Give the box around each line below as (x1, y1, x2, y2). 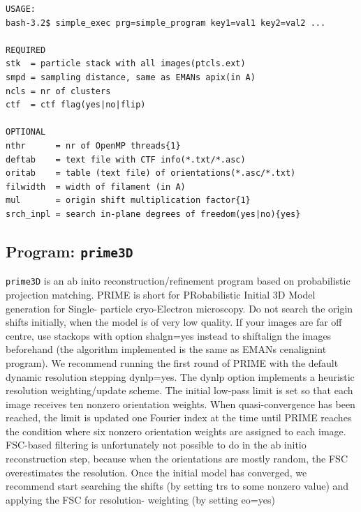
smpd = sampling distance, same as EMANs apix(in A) (6, 72, 256, 82)
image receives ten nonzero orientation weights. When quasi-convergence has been (6, 396, 355, 411)
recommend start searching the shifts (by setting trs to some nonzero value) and (6, 479, 349, 493)
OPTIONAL (6, 127, 46, 137)
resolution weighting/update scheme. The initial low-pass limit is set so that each (6, 383, 353, 398)
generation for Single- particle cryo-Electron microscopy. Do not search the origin (6, 301, 353, 315)
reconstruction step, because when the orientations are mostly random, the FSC (6, 451, 348, 466)
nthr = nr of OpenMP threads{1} (6, 140, 181, 151)
